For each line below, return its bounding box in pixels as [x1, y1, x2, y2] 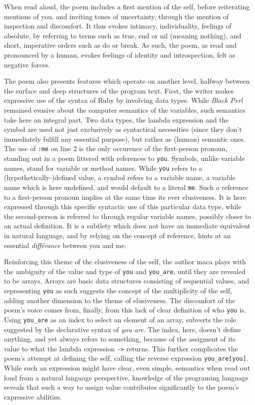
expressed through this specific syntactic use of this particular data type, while [4, 201, 242, 212]
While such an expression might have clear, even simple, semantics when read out [4, 363, 250, 373]
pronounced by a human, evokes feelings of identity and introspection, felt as [4, 49, 235, 60]
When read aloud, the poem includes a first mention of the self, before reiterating [4, 1, 250, 11]
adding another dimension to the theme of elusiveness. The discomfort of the [4, 295, 235, 305]
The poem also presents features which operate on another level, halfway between [4, 76, 250, 86]
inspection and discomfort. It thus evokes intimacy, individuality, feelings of [4, 21, 232, 31]
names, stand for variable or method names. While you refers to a [4, 162, 202, 173]
